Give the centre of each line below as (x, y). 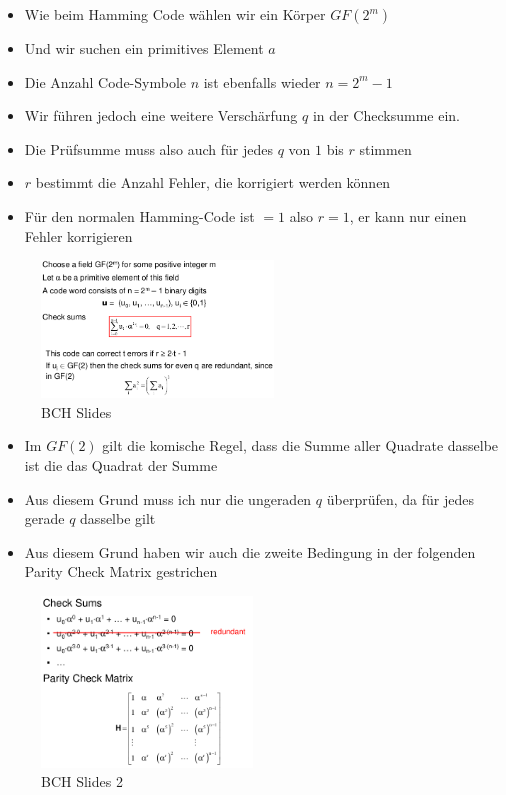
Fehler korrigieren (78, 235)
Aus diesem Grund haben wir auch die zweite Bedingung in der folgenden (250, 551)
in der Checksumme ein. (386, 115)
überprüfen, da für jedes (400, 498)
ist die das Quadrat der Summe (121, 465)
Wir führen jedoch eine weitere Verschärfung (161, 115)
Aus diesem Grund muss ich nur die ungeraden (168, 498)
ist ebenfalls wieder (262, 81)
